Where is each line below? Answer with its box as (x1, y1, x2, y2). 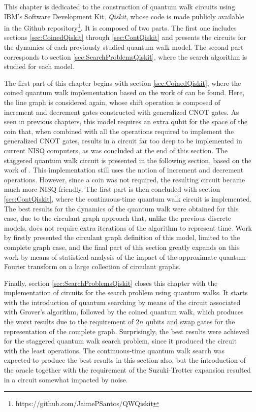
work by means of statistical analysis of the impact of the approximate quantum (4, 251, 246, 262)
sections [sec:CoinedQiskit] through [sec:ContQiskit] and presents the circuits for (4, 32, 247, 42)
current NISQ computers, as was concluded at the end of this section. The (4, 145, 228, 155)
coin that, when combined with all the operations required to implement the (4, 126, 234, 136)
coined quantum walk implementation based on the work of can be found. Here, (4, 87, 245, 98)
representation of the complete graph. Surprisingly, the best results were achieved (4, 326, 250, 336)
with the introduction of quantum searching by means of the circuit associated (4, 297, 241, 307)
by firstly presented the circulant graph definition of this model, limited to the (4, 232, 240, 242)
